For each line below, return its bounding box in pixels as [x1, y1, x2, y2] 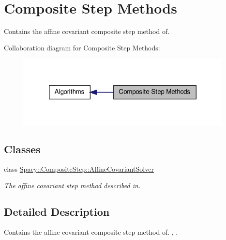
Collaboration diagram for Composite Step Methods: [4, 42, 160, 52]
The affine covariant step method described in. [4, 180, 141, 190]
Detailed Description [4, 204, 110, 219]
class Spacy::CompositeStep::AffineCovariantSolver [4, 164, 154, 174]
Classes [4, 141, 41, 156]
